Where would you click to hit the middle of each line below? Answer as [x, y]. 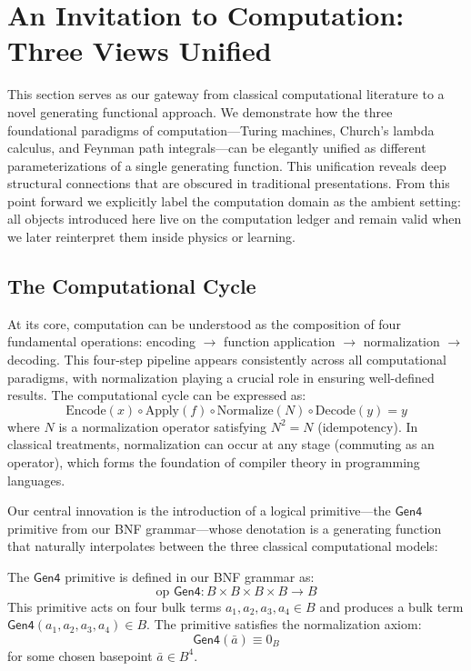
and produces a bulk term [391, 606]
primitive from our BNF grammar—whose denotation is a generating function [225, 528]
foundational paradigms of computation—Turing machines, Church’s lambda [221, 130]
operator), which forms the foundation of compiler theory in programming [214, 462]
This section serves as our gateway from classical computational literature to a [226, 94]
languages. [36, 480]
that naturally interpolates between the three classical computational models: [223, 546]
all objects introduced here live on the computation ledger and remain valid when [235, 219]
